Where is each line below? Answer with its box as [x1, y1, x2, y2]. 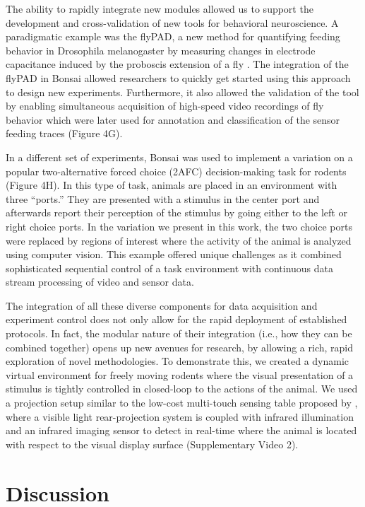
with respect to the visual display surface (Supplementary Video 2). [6, 436, 299, 451]
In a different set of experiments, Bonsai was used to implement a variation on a [6, 149, 353, 164]
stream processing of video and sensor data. [6, 274, 194, 289]
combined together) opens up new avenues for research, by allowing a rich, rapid [6, 339, 354, 354]
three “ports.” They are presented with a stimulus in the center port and [6, 191, 320, 206]
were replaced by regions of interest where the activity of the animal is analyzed [6, 233, 352, 247]
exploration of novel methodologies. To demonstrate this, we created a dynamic [6, 354, 349, 368]
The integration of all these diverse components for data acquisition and [6, 298, 318, 313]
